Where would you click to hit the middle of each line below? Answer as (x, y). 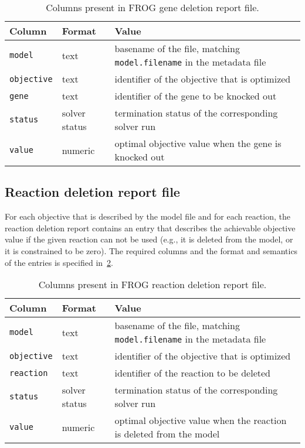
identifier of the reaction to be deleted (192, 373)
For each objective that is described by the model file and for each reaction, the (148, 216)
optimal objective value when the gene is (198, 143)
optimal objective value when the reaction (201, 420)
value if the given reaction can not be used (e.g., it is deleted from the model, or (149, 239)
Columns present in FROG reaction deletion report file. (152, 285)
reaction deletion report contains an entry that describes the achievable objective (150, 228)
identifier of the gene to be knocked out (196, 96)
